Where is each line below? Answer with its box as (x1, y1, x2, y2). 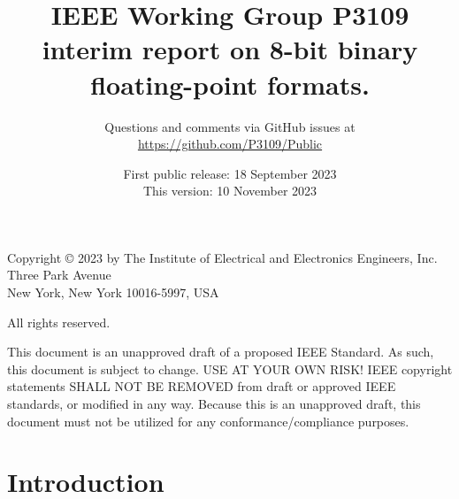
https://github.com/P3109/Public (137, 134, 323, 153)
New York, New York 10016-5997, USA (7, 283, 219, 302)
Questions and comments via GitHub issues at (104, 117, 356, 135)
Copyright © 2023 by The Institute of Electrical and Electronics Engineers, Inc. (7, 248, 438, 266)
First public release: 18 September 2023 (123, 164, 337, 182)
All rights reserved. (7, 312, 111, 331)
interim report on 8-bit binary (42, 31, 418, 67)
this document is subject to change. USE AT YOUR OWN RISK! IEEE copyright (7, 359, 453, 378)
